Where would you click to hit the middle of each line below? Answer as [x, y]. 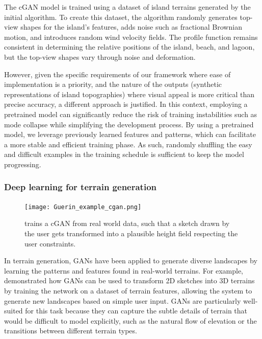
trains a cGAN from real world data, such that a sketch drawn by [127, 223]
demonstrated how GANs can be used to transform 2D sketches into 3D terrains [129, 280]
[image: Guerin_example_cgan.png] [83, 207]
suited [14, 311]
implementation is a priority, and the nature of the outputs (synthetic [113, 84]
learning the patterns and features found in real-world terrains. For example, [124, 270]
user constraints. [50, 243]
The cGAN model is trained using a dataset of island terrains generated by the [127, 7]
